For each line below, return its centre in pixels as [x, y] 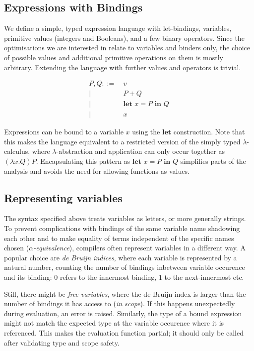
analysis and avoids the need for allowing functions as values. [97, 171]
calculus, [17, 151]
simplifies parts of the [213, 161]
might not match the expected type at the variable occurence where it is [114, 323]
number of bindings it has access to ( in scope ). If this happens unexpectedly [120, 303]
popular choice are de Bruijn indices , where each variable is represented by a [121, 257]
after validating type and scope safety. [62, 342]
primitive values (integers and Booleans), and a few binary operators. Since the [124, 38]
